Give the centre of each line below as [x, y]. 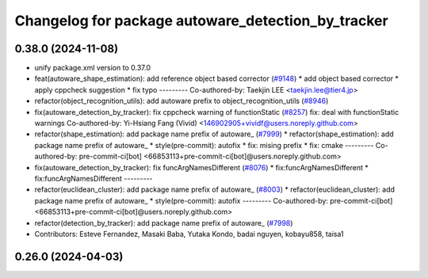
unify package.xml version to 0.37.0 [92, 68]
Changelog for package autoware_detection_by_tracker [201, 21]
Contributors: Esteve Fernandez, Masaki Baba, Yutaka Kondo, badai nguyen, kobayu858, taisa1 [189, 234]
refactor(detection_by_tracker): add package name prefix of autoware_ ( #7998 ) [164, 223]
